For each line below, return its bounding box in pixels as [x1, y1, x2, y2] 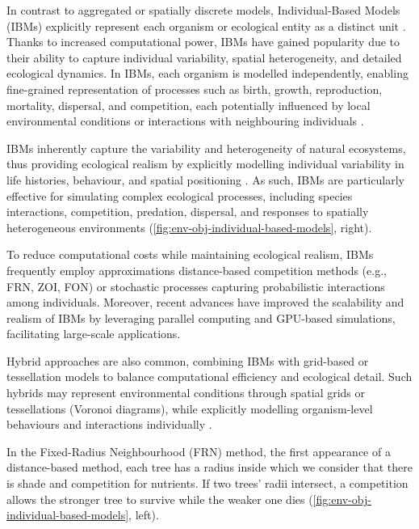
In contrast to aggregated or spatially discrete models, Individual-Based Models [6, 2, 400, 18]
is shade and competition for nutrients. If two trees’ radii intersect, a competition [6, 475, 409, 492]
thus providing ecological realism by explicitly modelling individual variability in [6, 155, 404, 172]
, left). [128, 506, 159, 523]
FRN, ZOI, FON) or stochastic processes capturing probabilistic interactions [6, 277, 385, 294]
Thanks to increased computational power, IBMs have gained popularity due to [6, 33, 400, 50]
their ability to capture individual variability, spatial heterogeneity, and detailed [6, 49, 402, 66]
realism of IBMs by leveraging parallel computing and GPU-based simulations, [6, 309, 396, 326]
